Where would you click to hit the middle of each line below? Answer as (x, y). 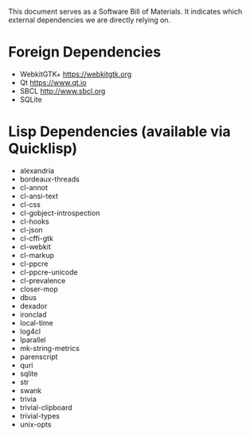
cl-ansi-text (39, 196)
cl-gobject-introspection (60, 213)
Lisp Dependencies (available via (119, 132)
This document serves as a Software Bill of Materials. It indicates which (125, 12)
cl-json (31, 229)
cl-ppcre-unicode (49, 272)
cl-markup (37, 255)
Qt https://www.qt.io (53, 82)
